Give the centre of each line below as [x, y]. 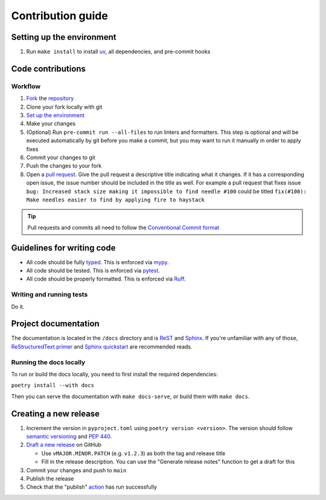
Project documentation [55, 324]
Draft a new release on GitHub [64, 445]
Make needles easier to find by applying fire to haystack [116, 200]
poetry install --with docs [53, 385]
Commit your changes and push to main [76, 470]
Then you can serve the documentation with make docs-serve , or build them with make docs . [130, 396]
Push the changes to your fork [64, 166]
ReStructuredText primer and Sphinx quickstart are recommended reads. [102, 346]
